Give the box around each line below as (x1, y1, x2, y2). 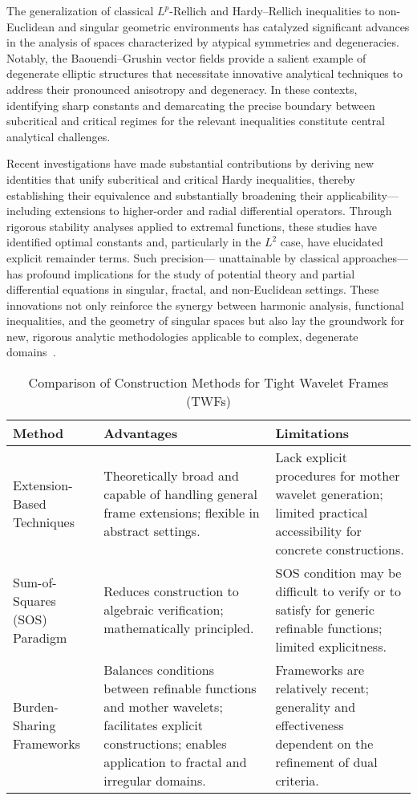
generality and (275, 697, 356, 717)
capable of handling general (103, 485, 257, 504)
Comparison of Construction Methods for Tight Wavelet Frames (28, 373, 389, 392)
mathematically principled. (103, 619, 254, 638)
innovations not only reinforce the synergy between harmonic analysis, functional (6, 296, 404, 313)
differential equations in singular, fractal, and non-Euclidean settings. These (6, 281, 379, 298)
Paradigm (13, 627, 67, 647)
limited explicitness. (275, 637, 387, 656)
